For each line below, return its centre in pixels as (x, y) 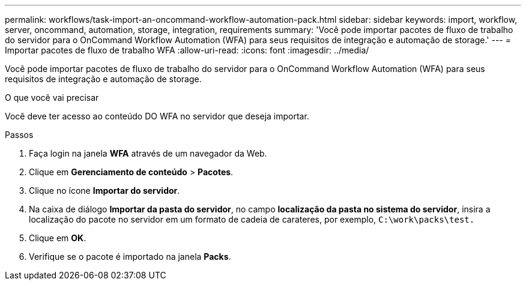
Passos (19, 135)
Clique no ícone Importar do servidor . (104, 190)
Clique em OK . (58, 238)
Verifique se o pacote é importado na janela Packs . (130, 256)
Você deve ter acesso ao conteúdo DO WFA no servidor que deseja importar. (157, 116)
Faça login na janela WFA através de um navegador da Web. (148, 153)
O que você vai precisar (52, 97)
